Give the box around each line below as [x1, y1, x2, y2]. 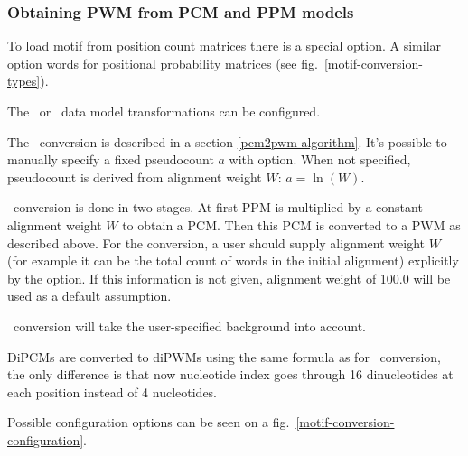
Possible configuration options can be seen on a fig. [7, 413, 290, 432]
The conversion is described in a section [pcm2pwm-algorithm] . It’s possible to [7, 132, 447, 151]
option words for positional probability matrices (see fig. [7, 53, 318, 72]
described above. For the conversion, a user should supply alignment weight [7, 233, 425, 252]
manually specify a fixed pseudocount [7, 150, 214, 169]
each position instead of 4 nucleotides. [7, 382, 218, 401]
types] [7, 71, 41, 90]
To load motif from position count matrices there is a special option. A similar [7, 36, 442, 55]
